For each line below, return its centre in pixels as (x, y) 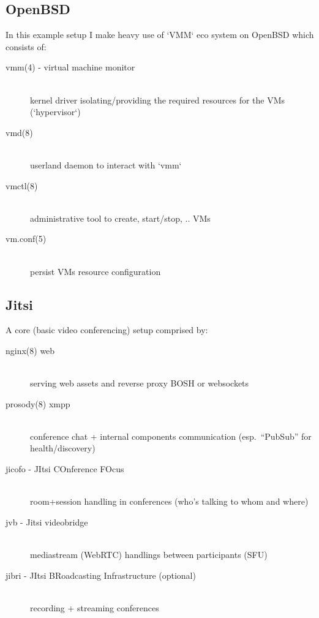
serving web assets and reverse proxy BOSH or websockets (140, 383)
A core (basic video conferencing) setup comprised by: (107, 330)
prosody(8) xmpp (38, 403)
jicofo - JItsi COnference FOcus (65, 469)
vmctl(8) (22, 185)
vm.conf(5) (26, 239)
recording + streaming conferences (95, 607)
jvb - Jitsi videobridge (47, 522)
